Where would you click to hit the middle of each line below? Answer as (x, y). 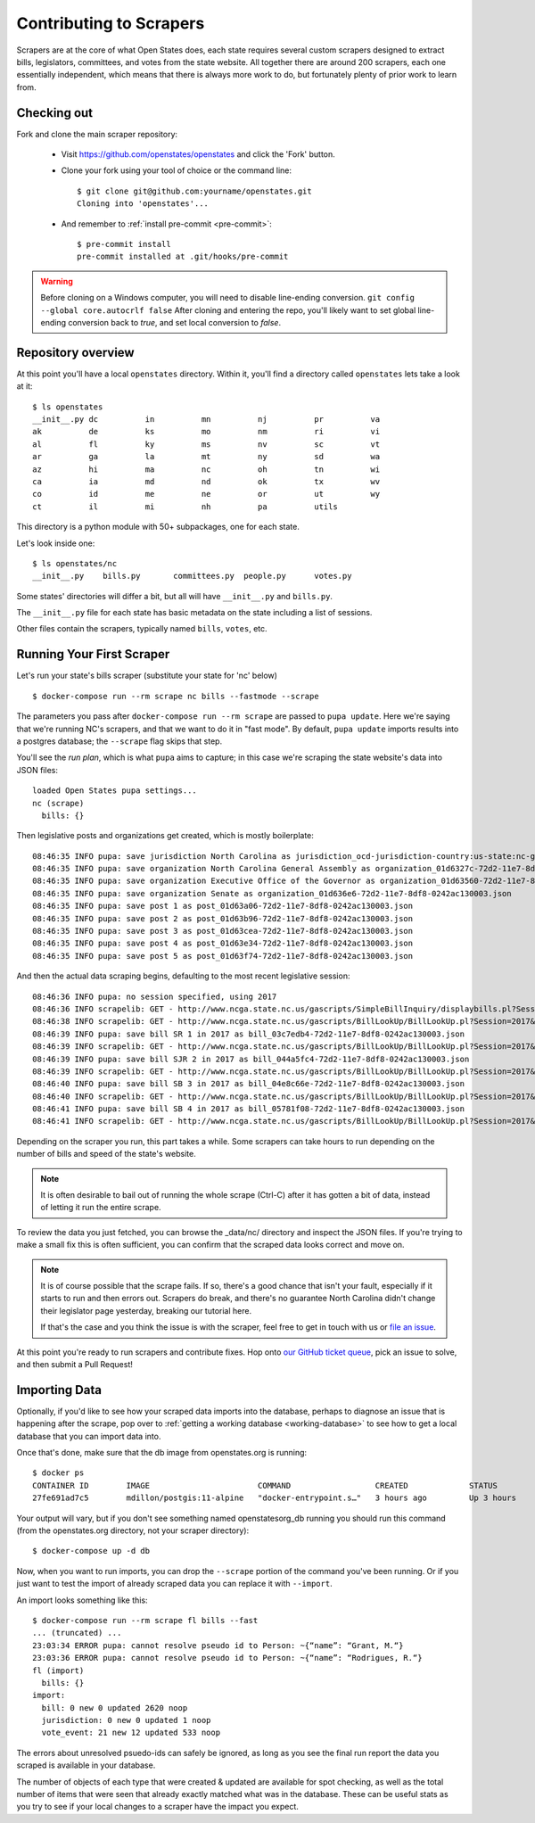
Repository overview (75, 352)
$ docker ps (58, 1473)
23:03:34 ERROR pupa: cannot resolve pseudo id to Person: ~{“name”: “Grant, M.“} (218, 1645)
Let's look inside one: (56, 543)
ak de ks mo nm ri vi (206, 432)
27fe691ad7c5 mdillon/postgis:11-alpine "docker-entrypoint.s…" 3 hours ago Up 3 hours (275, 1498)
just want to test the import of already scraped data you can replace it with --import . (175, 1584)
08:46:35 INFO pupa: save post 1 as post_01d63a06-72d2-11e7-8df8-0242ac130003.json (223, 906)
